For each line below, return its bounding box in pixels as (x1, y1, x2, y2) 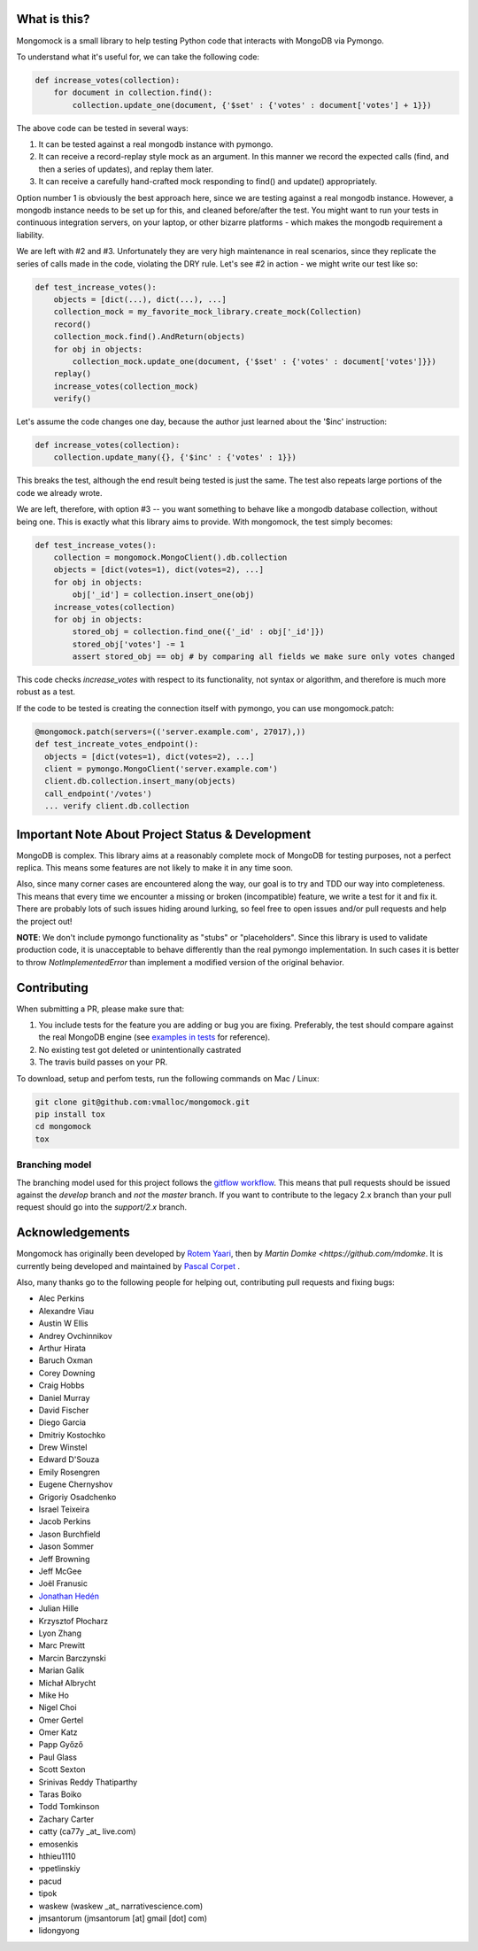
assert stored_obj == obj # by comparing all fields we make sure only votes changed (72, 652, 456, 662)
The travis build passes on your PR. (38, 1057, 168, 1067)
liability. (16, 229, 44, 240)
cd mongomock (35, 1121, 92, 1132)
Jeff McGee (38, 1566, 82, 1576)
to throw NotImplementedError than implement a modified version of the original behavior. (16, 956, 344, 967)
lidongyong (38, 1925, 80, 1936)
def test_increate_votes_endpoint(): (35, 739, 199, 749)
